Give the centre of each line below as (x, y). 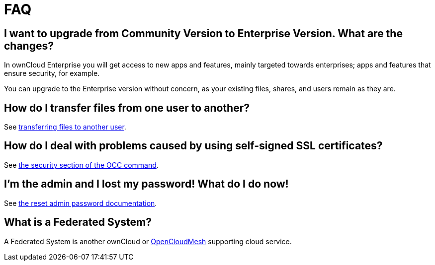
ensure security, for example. (52, 73)
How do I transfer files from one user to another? (127, 108)
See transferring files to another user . (65, 127)
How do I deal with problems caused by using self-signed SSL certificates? (193, 146)
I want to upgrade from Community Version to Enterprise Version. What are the (203, 33)
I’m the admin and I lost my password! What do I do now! (146, 184)
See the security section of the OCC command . (81, 165)
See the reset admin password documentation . (81, 203)
